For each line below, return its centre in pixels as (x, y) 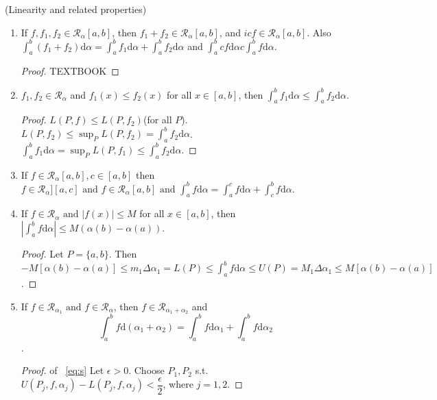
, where (178, 384)
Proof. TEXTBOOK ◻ (70, 71)
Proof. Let (42, 254)
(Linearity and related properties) (76, 9)
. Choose (146, 370)
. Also (319, 32)
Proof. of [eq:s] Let (62, 370)
